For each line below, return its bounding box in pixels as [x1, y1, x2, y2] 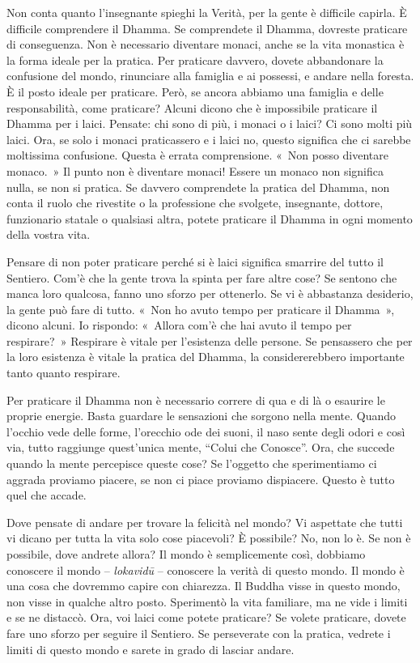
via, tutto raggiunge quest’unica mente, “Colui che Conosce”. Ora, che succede [6, 439, 395, 456]
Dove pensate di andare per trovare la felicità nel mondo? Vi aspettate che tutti [6, 513, 403, 530]
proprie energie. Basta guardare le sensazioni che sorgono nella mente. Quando [6, 407, 396, 424]
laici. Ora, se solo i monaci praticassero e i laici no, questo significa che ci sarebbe [6, 130, 411, 147]
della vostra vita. [6, 226, 91, 243]
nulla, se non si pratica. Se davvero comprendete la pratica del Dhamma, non [6, 178, 390, 195]
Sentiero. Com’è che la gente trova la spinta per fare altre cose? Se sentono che [6, 269, 397, 286]
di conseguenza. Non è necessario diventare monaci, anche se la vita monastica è [6, 36, 405, 53]
